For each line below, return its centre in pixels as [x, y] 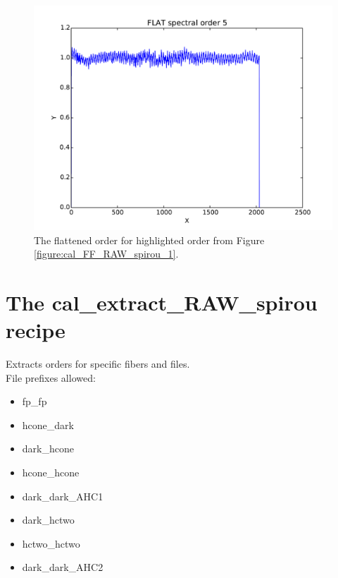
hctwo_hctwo [51, 543]
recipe [36, 330]
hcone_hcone [51, 472]
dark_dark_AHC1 [63, 496]
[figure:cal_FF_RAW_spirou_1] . [106, 254]
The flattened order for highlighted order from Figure [149, 240]
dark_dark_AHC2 [63, 567]
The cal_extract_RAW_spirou [162, 302]
